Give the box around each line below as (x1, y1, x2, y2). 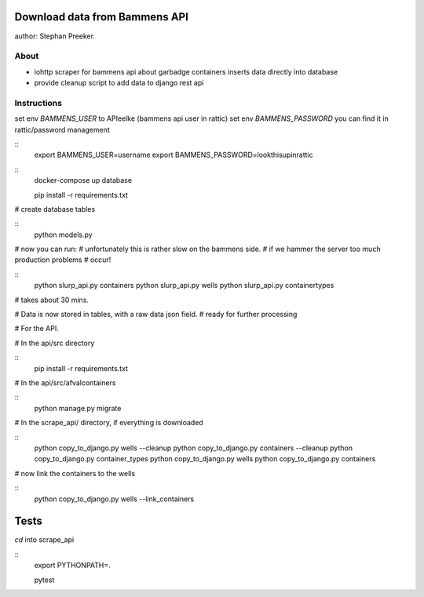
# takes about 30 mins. (14, 295, 90, 304)
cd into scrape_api (14, 535, 75, 544)
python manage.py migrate (34, 403, 122, 413)
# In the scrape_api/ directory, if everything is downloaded (14, 418, 203, 428)
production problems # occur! (14, 255, 111, 264)
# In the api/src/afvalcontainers (14, 378, 116, 388)
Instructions (14, 97, 63, 108)
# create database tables (14, 204, 96, 213)
